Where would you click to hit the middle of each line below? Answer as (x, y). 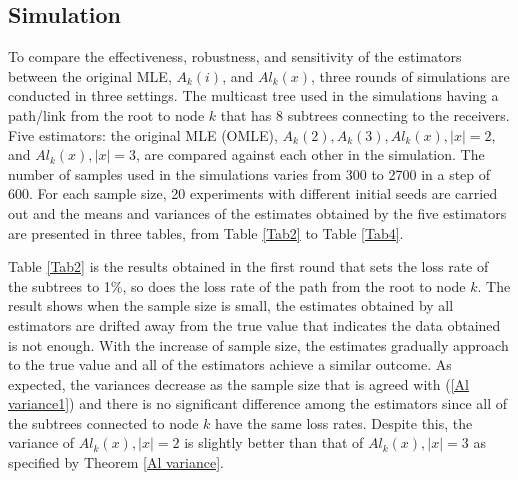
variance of (41, 442)
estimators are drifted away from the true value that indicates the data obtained (254, 324)
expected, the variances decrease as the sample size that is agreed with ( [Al (238, 383)
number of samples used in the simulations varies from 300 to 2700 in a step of (249, 173)
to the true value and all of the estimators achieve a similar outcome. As (230, 364)
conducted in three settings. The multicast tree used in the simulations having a (253, 95)
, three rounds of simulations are (410, 75)
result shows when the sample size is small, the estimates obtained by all (231, 305)
